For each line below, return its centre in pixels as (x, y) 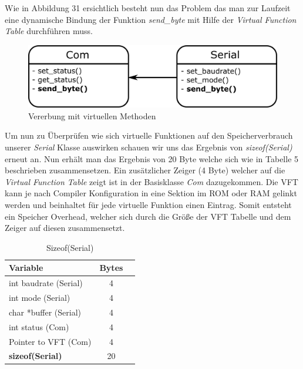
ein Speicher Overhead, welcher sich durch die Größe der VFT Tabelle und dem (148, 216)
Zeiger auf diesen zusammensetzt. (65, 228)
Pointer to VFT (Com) (50, 341)
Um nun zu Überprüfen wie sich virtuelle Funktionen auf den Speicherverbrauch (149, 135)
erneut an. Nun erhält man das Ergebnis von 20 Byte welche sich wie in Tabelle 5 (152, 158)
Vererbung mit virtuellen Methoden (92, 115)
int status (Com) (39, 326)
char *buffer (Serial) (45, 312)
